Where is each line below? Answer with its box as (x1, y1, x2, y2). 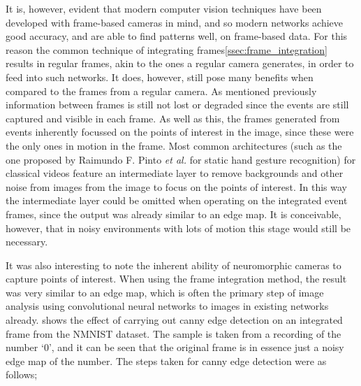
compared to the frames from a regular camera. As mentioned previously (6, 83, 317, 98)
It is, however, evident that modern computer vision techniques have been (6, 1, 322, 15)
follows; (6, 367, 38, 382)
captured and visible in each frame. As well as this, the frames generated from (6, 110, 340, 125)
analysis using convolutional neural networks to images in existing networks (6, 299, 329, 313)
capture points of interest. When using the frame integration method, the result (6, 271, 347, 286)
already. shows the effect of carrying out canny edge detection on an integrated (6, 313, 343, 327)
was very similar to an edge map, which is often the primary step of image (6, 285, 324, 299)
